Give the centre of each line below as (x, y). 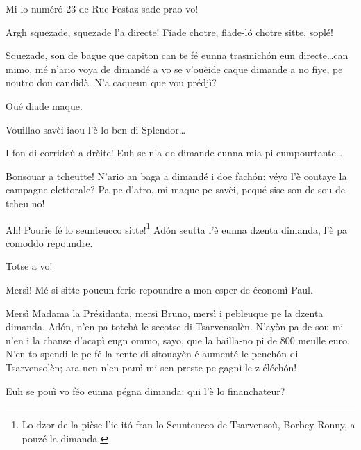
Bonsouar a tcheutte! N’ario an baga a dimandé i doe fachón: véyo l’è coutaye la (176, 176)
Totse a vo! (29, 266)
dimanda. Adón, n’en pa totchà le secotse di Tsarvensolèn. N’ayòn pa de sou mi (175, 327)
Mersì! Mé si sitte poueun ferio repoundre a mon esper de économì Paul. (159, 289)
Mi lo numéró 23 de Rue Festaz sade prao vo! (102, 8)
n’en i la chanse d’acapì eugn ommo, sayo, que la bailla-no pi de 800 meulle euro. (178, 340)
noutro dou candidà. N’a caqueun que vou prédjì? (111, 82)
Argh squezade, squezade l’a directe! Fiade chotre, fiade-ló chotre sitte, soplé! (169, 32)
